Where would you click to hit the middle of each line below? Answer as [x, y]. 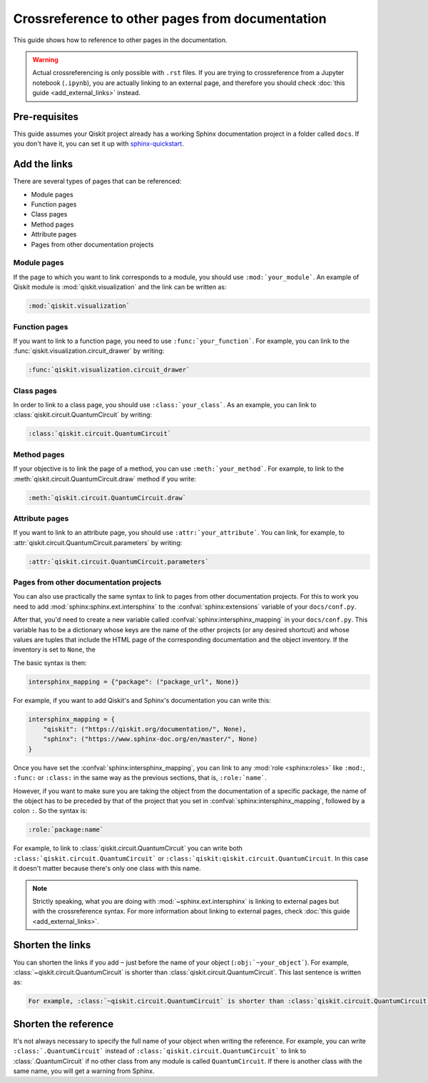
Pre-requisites [46, 117]
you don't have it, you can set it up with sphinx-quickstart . [99, 144]
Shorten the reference [63, 1024]
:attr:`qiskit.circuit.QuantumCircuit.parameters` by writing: [98, 542]
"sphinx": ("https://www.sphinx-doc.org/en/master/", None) [151, 739]
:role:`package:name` [66, 830]
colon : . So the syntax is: [50, 811]
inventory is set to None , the [54, 649]
